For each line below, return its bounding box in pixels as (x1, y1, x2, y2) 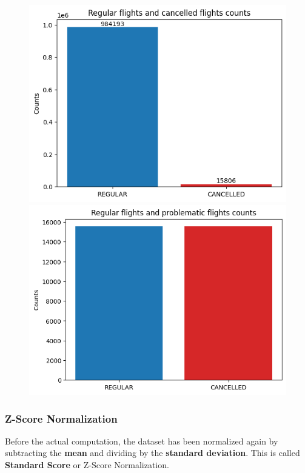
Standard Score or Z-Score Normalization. (5, 458, 169, 471)
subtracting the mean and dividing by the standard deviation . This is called (5, 446, 300, 459)
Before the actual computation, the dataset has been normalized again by (5, 434, 278, 447)
